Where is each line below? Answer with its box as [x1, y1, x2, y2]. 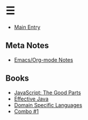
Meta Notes [5, 41, 49, 51]
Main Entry [13, 24, 40, 31]
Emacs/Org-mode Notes [13, 56, 73, 63]
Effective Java [13, 95, 49, 102]
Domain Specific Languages [13, 101, 83, 108]
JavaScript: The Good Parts [13, 89, 82, 96]
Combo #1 [13, 108, 39, 115]
